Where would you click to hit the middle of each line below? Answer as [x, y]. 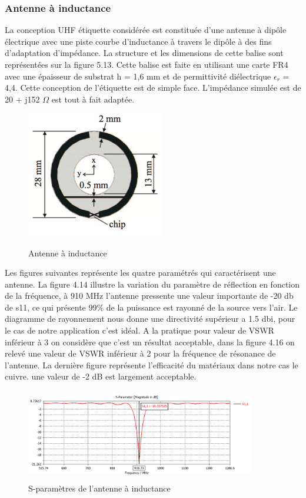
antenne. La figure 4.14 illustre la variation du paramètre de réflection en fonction [152, 284]
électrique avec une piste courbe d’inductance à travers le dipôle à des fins [138, 41]
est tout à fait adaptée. [93, 99]
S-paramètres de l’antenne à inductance [99, 488]
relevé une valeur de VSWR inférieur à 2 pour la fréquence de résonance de [140, 353]
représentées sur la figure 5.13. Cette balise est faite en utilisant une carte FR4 [147, 64]
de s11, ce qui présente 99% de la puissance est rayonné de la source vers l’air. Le [151, 307]
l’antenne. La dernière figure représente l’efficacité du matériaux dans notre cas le [152, 365]
